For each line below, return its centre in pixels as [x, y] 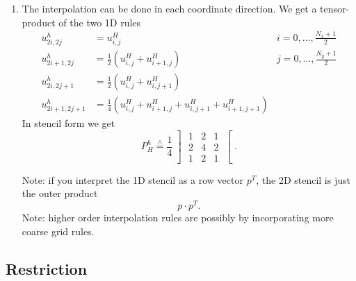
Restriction [47, 268]
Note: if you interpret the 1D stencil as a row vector [132, 179]
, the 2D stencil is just [303, 179]
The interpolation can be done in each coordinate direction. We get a [169, 8]
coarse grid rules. [58, 231]
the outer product [60, 193]
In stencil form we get [68, 123]
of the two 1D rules [100, 22]
